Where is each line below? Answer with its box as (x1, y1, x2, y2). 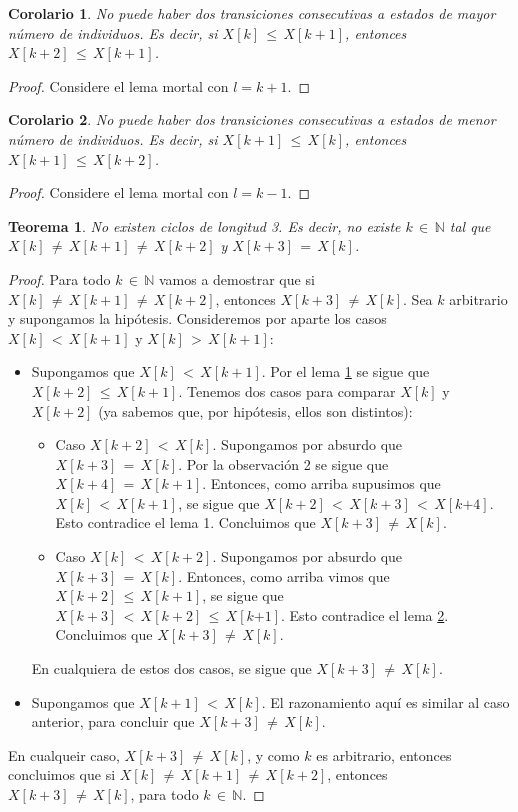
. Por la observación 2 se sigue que (178, 453, 389, 474)
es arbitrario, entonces (316, 744, 452, 765)
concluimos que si (8, 764, 116, 785)
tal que (449, 215, 491, 236)
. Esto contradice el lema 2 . (281, 604, 449, 625)
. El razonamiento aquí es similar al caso (261, 691, 510, 712)
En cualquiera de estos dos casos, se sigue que (31, 658, 312, 679)
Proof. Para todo (8, 268, 111, 289)
